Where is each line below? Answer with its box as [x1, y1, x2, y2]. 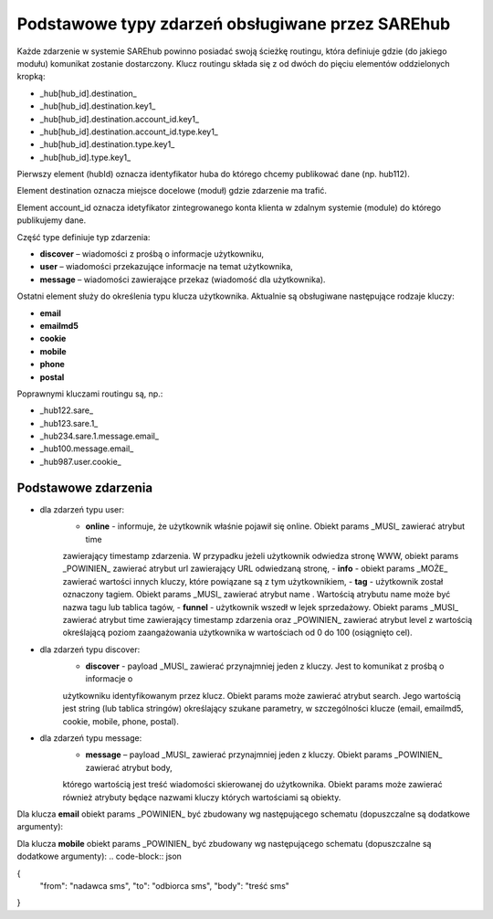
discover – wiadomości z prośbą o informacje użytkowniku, [39, 248, 265, 259]
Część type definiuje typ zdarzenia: [16, 231, 151, 242]
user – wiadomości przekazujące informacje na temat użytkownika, [39, 261, 294, 272]
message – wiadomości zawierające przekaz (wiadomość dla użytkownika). [39, 274, 326, 285]
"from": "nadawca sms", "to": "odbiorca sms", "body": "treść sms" [39, 880, 289, 891]
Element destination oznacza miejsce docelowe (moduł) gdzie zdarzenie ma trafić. [16, 185, 328, 196]
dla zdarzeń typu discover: [39, 644, 141, 655]
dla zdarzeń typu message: [39, 733, 142, 744]
